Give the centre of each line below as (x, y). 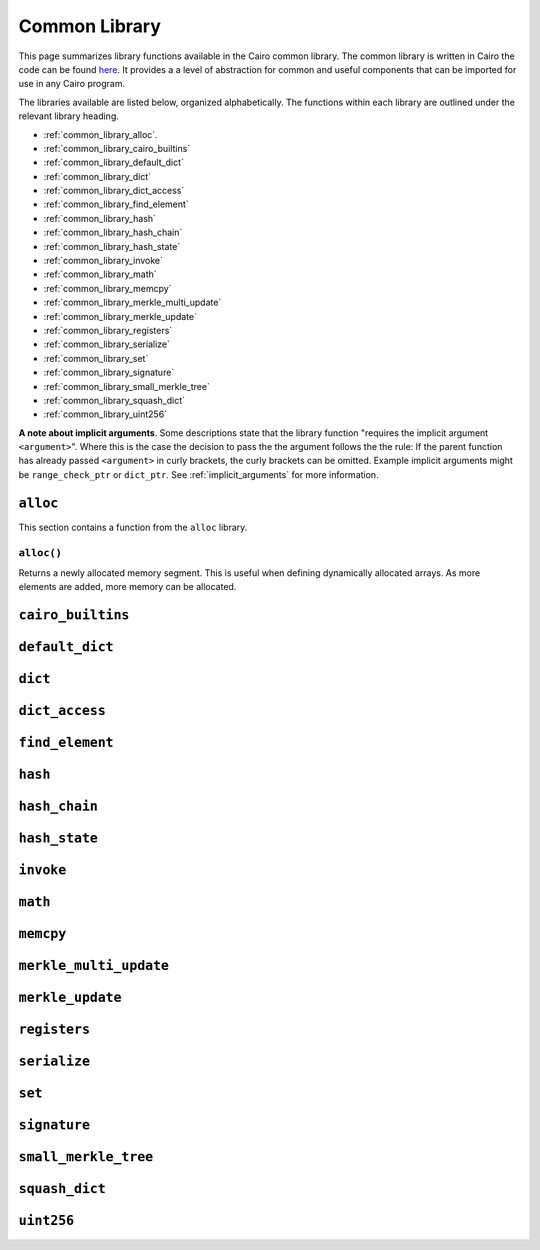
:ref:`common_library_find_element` (116, 204)
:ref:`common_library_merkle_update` (120, 316)
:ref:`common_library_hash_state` (112, 246)
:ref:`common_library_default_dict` (113, 162)
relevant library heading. (69, 116)
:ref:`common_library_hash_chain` (113, 232)
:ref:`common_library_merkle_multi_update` (132, 302)
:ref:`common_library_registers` (108, 330)
